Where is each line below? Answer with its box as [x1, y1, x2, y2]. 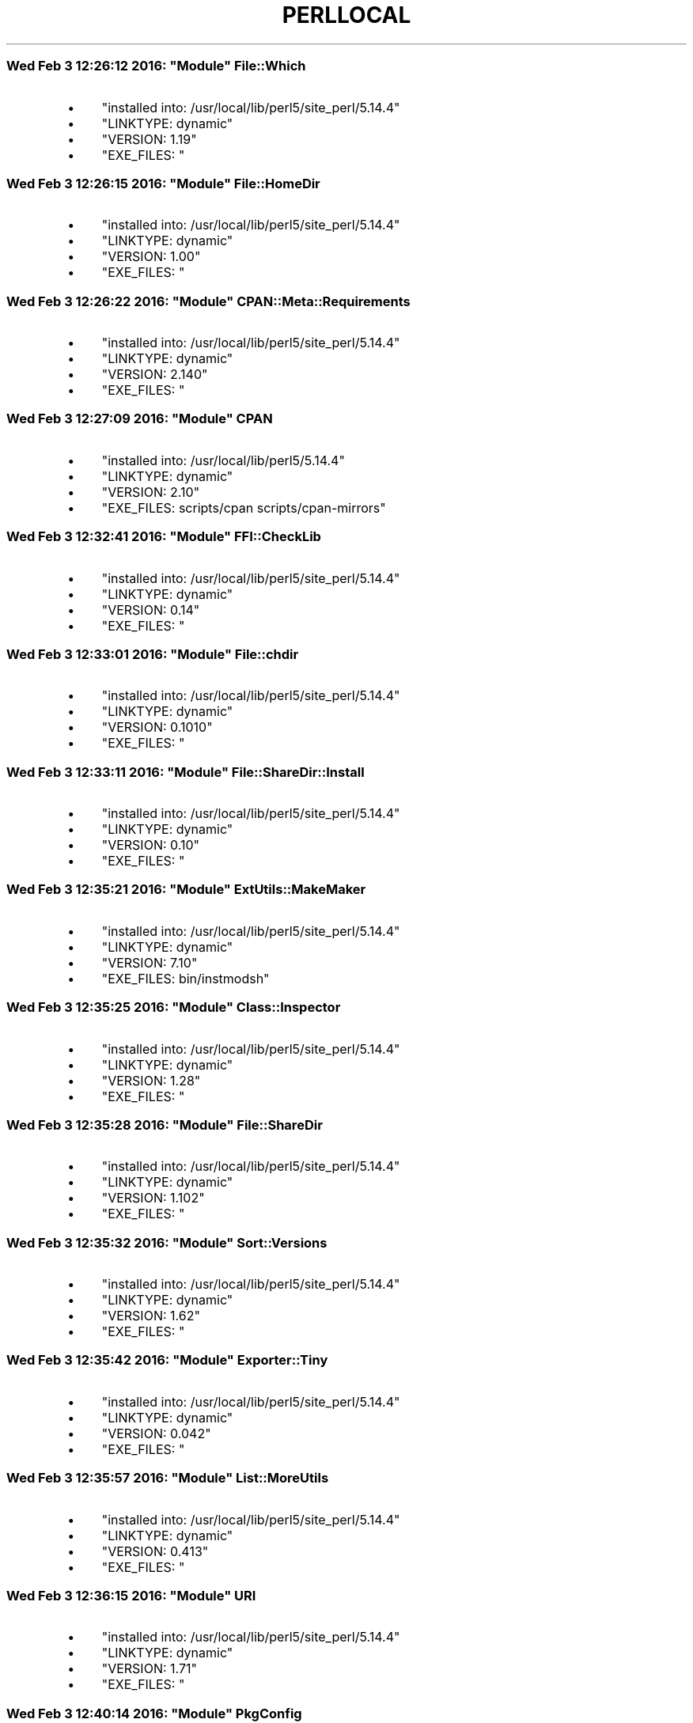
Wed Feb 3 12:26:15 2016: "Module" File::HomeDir [6, 175, 320, 191]
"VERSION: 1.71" [101, 1661, 197, 1677]
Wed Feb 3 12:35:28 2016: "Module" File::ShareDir [6, 1116, 323, 1133]
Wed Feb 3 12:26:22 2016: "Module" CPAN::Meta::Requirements [6, 293, 411, 309]
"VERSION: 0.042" [101, 1425, 211, 1441]
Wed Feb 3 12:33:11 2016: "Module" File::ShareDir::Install [6, 763, 365, 780]
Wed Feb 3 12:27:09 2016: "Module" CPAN [6, 411, 273, 427]
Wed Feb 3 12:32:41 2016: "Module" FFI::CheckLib [6, 528, 321, 545]
